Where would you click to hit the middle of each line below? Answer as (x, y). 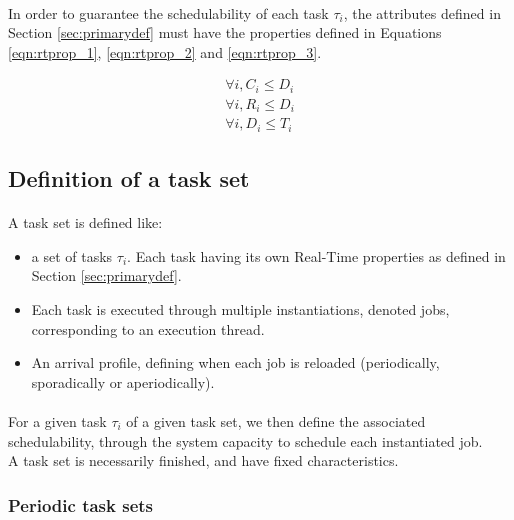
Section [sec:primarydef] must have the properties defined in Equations (225, 32)
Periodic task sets (81, 504)
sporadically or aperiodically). (123, 381)
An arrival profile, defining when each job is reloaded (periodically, (235, 362)
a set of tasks (72, 255)
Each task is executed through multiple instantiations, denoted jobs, (240, 308)
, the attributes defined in (422, 12)
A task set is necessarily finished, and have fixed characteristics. (203, 460)
